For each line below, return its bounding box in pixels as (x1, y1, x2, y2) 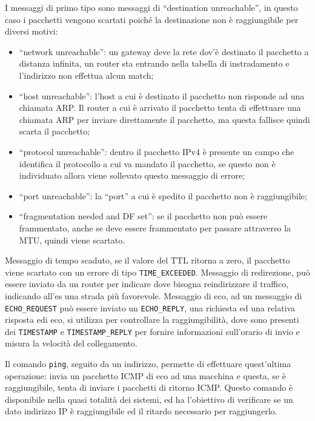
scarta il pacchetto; (19, 125, 90, 138)
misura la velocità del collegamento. (5, 337, 138, 350)
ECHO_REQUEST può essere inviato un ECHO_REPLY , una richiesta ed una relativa (5, 301, 296, 314)
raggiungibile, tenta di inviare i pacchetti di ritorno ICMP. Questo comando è (5, 381, 293, 394)
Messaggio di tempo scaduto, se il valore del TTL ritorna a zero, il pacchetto (5, 254, 290, 267)
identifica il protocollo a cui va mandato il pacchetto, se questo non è (19, 157, 276, 170)
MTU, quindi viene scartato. (19, 233, 125, 246)
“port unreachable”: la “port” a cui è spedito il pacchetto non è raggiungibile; (19, 189, 307, 202)
